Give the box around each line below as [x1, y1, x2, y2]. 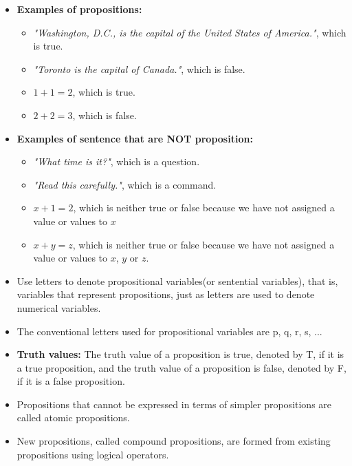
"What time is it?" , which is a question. [33, 154, 200, 169]
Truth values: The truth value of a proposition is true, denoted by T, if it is [16, 347, 344, 361]
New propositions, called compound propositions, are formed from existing [16, 434, 331, 448]
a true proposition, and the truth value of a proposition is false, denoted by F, [16, 360, 346, 374]
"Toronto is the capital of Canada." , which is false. [33, 61, 245, 76]
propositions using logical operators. [16, 447, 169, 461]
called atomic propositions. [16, 410, 130, 425]
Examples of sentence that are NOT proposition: [16, 131, 253, 145]
